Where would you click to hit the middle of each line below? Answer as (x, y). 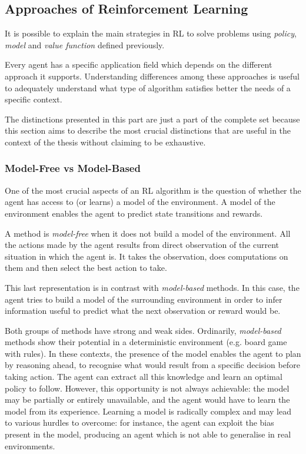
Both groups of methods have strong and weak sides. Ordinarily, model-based (143, 330)
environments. (30, 445)
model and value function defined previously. (85, 44)
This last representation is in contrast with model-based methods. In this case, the (152, 287)
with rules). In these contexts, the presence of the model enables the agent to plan (153, 353)
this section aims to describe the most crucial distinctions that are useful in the (148, 130)
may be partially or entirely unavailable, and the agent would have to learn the (147, 400)
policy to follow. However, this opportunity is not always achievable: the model (147, 388)
